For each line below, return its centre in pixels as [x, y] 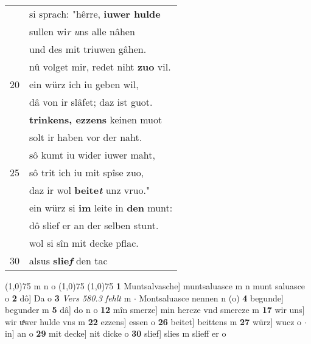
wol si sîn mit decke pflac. [84, 243]
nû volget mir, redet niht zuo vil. [100, 67]
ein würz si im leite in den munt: [101, 208]
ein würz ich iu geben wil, [84, 84]
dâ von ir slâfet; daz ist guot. [91, 102]
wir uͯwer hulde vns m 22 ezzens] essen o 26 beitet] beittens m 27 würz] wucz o [153, 321]
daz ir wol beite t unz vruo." [89, 190]
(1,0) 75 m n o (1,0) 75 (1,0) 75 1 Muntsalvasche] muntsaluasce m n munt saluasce [155, 286]
